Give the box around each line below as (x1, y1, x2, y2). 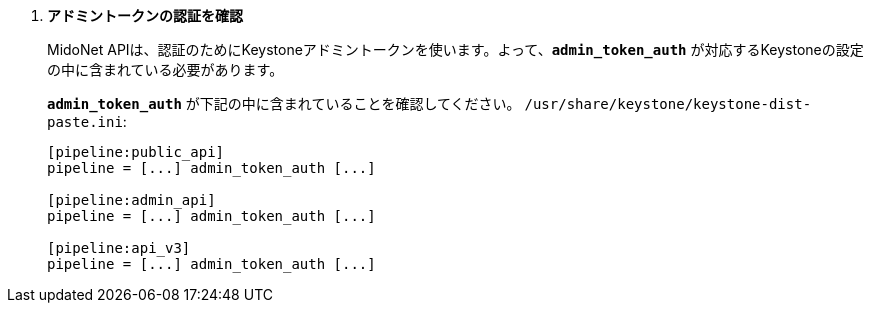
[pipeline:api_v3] (47, 240, 191, 256)
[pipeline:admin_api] (47, 192, 216, 208)
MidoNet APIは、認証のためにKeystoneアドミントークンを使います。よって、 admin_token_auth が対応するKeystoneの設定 (47, 41, 864, 58)
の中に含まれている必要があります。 (47, 61, 284, 78)
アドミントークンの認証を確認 (47, 7, 243, 24)
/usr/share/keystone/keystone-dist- (524, 96, 812, 112)
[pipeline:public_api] (47, 144, 225, 160)
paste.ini (47, 114, 123, 130)
